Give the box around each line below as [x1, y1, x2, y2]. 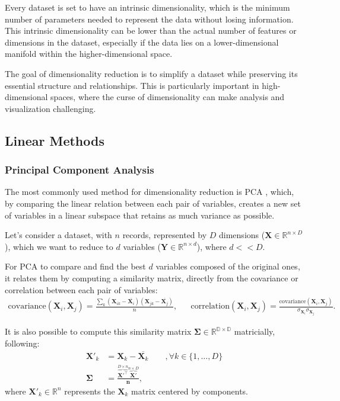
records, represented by [122, 229, 207, 241]
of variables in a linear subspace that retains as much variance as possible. [5, 208, 275, 221]
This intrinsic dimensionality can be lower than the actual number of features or [5, 24, 297, 37]
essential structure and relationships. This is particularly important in [5, 79, 259, 91]
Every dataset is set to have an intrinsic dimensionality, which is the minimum [5, 1, 290, 13]
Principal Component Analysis [5, 162, 154, 177]
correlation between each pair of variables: [5, 283, 158, 296]
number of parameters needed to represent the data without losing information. [5, 12, 294, 25]
